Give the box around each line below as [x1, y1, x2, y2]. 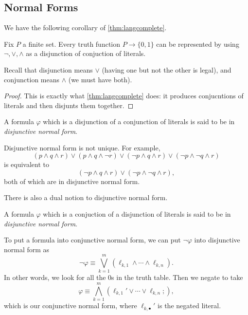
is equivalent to [4, 159, 50, 169]
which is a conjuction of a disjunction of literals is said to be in [43, 208, 231, 219]
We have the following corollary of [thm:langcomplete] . [4, 22, 167, 33]
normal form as [4, 244, 50, 254]
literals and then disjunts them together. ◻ [4, 100, 134, 110]
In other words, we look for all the [4, 272, 106, 282]
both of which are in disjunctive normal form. [4, 176, 140, 186]
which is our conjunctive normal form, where [4, 300, 137, 311]
